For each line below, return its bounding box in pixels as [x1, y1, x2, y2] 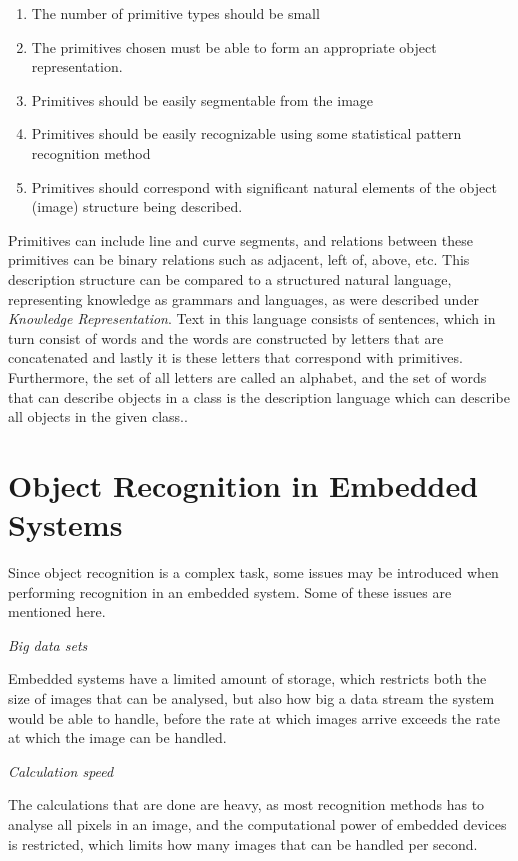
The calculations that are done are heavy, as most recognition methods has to [8, 794, 485, 815]
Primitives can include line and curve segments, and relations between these [8, 229, 473, 250]
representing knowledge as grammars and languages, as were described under [8, 288, 479, 309]
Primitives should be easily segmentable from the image [31, 89, 374, 110]
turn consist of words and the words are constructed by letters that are [8, 327, 444, 348]
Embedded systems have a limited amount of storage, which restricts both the [8, 668, 487, 689]
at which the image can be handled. [8, 727, 227, 748]
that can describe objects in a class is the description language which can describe [8, 386, 510, 407]
